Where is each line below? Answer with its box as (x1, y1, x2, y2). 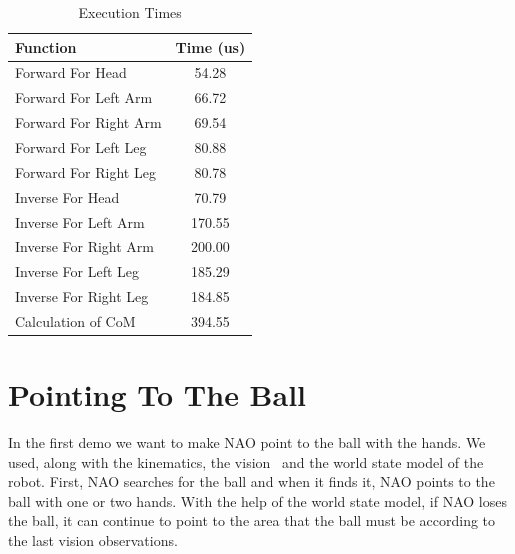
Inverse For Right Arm (15, 236, 155, 257)
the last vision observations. (8, 530, 178, 551)
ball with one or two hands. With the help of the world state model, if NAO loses (8, 490, 507, 511)
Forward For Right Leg (15, 161, 156, 182)
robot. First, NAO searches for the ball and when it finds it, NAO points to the (8, 471, 495, 492)
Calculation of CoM (15, 310, 136, 331)
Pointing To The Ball (8, 374, 307, 415)
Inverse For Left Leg (15, 261, 139, 282)
